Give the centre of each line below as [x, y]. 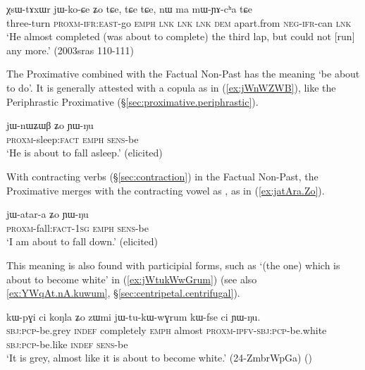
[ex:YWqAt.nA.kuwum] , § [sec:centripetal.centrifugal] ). [123, 293]
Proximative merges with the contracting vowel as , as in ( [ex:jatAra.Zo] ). [166, 190]
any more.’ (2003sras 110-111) [70, 50]
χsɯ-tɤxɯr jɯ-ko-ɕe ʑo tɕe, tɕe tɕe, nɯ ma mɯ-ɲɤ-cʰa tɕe [129, 8]
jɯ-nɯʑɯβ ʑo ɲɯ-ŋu [50, 125]
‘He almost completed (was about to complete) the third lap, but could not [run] [181, 36]
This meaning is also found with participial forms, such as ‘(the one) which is [173, 265]
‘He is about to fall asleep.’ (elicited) [85, 153]
